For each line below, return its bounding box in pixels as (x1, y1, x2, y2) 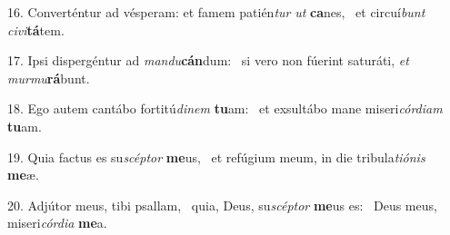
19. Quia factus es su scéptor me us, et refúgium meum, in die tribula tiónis (7, 147, 425, 166)
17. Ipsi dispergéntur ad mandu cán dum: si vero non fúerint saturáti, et (7, 51, 409, 70)
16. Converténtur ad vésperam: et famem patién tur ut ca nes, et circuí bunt (7, 3, 425, 21)
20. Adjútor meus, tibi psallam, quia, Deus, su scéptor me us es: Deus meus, (7, 195, 437, 214)
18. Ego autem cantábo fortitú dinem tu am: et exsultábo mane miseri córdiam (7, 99, 443, 118)
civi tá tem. (7, 20, 65, 39)
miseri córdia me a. (7, 213, 107, 232)
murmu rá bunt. (7, 68, 90, 87)
